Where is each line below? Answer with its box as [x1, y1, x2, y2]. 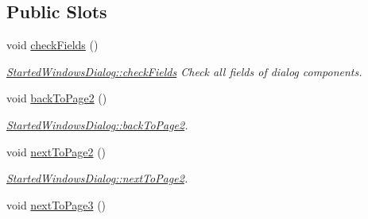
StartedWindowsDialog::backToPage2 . [6, 116, 188, 133]
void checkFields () [6, 36, 99, 53]
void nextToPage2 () [6, 143, 107, 159]
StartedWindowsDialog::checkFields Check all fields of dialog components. [6, 63, 362, 79]
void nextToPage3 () [6, 196, 107, 213]
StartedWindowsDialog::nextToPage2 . [6, 170, 188, 186]
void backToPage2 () [6, 90, 107, 106]
